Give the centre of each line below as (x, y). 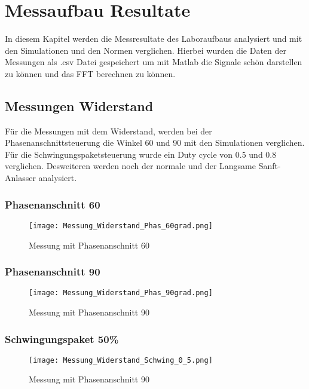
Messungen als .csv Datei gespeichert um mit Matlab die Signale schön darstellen (154, 62)
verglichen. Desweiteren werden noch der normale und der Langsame (130, 166)
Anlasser (20, 178)
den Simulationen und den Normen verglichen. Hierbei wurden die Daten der (146, 50)
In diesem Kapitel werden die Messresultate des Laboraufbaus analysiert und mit (154, 39)
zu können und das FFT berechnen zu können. (90, 73)
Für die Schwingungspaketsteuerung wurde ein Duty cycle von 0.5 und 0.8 (141, 154)
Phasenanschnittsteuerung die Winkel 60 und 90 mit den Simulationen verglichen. (155, 143)
